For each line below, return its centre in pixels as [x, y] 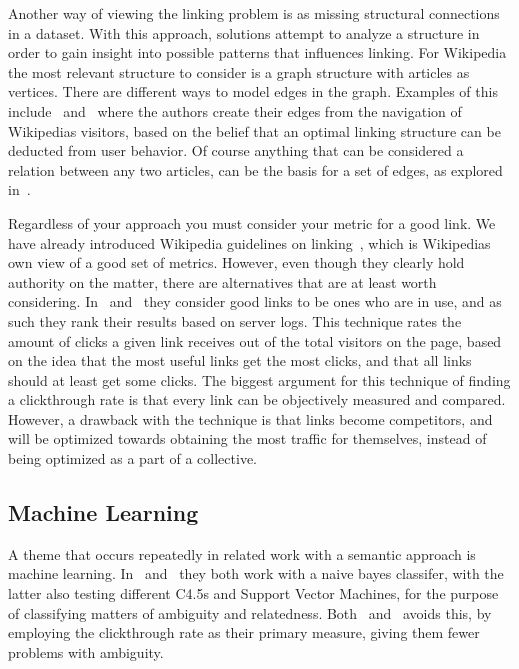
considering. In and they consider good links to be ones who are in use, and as [255, 301]
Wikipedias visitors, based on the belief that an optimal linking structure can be [254, 130]
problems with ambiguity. [86, 651]
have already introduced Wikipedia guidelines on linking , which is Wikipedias [249, 242]
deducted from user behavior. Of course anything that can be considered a [236, 150]
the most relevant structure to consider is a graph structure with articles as [239, 71]
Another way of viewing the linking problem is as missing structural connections [254, 13]
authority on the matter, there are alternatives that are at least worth [222, 281]
